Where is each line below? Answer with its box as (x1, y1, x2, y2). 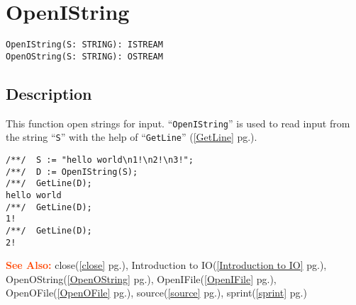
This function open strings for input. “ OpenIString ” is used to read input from (6, 115, 350, 130)
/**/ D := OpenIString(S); (6, 166, 138, 177)
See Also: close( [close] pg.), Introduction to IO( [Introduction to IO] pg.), (6, 258, 327, 272)
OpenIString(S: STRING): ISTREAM (6, 40, 163, 50)
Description (6, 82, 92, 104)
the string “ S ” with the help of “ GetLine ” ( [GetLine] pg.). (6, 130, 257, 144)
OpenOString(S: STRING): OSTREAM (6, 51, 163, 62)
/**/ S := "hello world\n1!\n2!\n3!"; (6, 154, 194, 165)
